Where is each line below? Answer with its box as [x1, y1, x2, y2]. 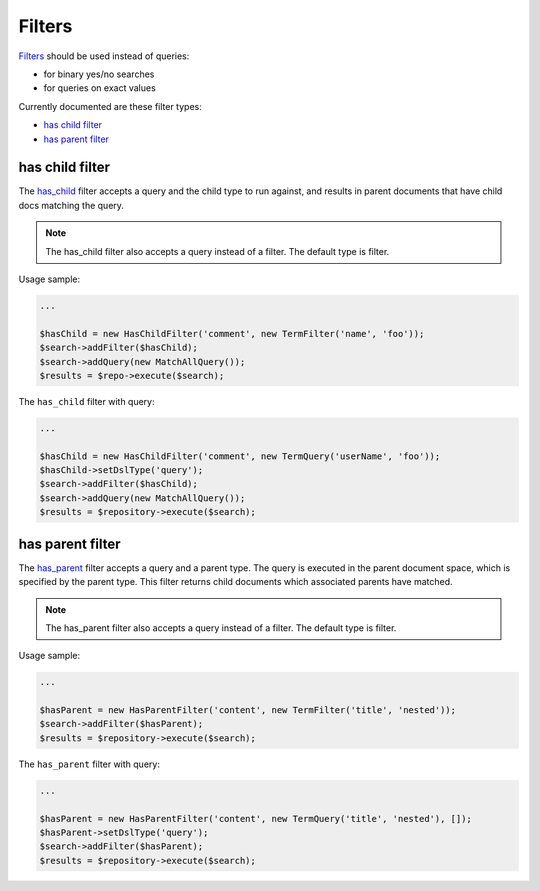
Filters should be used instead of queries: [18, 50, 190, 62]
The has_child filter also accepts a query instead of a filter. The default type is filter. [45, 245, 390, 257]
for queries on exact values [43, 82, 157, 94]
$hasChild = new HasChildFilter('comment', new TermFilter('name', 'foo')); [39, 328, 425, 339]
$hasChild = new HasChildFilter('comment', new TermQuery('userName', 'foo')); [39, 450, 441, 462]
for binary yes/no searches [43, 68, 155, 80]
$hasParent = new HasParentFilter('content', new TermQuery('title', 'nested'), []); [39, 813, 472, 824]
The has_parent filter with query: [18, 758, 160, 770]
